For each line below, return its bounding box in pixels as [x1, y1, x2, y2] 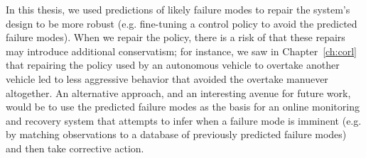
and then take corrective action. [6, 140, 144, 155]
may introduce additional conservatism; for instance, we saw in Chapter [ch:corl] [6, 43, 357, 58]
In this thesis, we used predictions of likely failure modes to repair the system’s [6, 2, 350, 16]
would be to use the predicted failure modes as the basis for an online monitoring [6, 99, 360, 114]
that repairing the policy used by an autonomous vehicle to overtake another [6, 57, 340, 72]
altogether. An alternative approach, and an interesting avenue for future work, [6, 85, 351, 100]
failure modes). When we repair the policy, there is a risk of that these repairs [6, 30, 345, 45]
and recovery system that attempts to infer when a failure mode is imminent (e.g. [6, 113, 362, 128]
